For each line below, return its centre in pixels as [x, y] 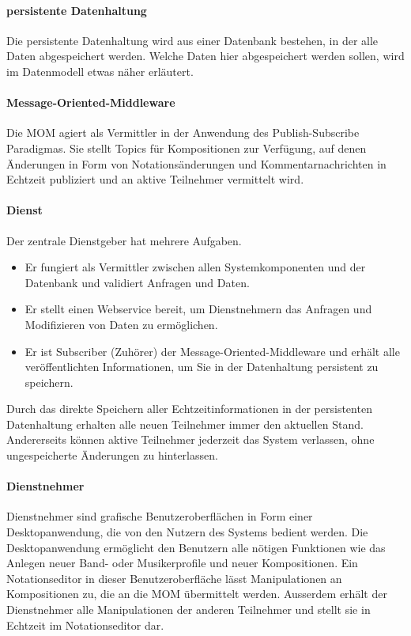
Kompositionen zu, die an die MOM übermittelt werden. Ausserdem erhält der [197, 594]
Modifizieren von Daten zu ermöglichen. [121, 324]
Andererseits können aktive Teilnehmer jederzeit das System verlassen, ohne [190, 439]
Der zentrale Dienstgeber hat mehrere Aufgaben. [124, 240]
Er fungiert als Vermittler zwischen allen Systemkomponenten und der [195, 267]
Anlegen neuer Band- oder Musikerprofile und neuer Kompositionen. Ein [182, 563]
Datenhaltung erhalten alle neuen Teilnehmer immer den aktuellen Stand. [185, 424]
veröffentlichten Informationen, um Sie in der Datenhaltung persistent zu [202, 367]
